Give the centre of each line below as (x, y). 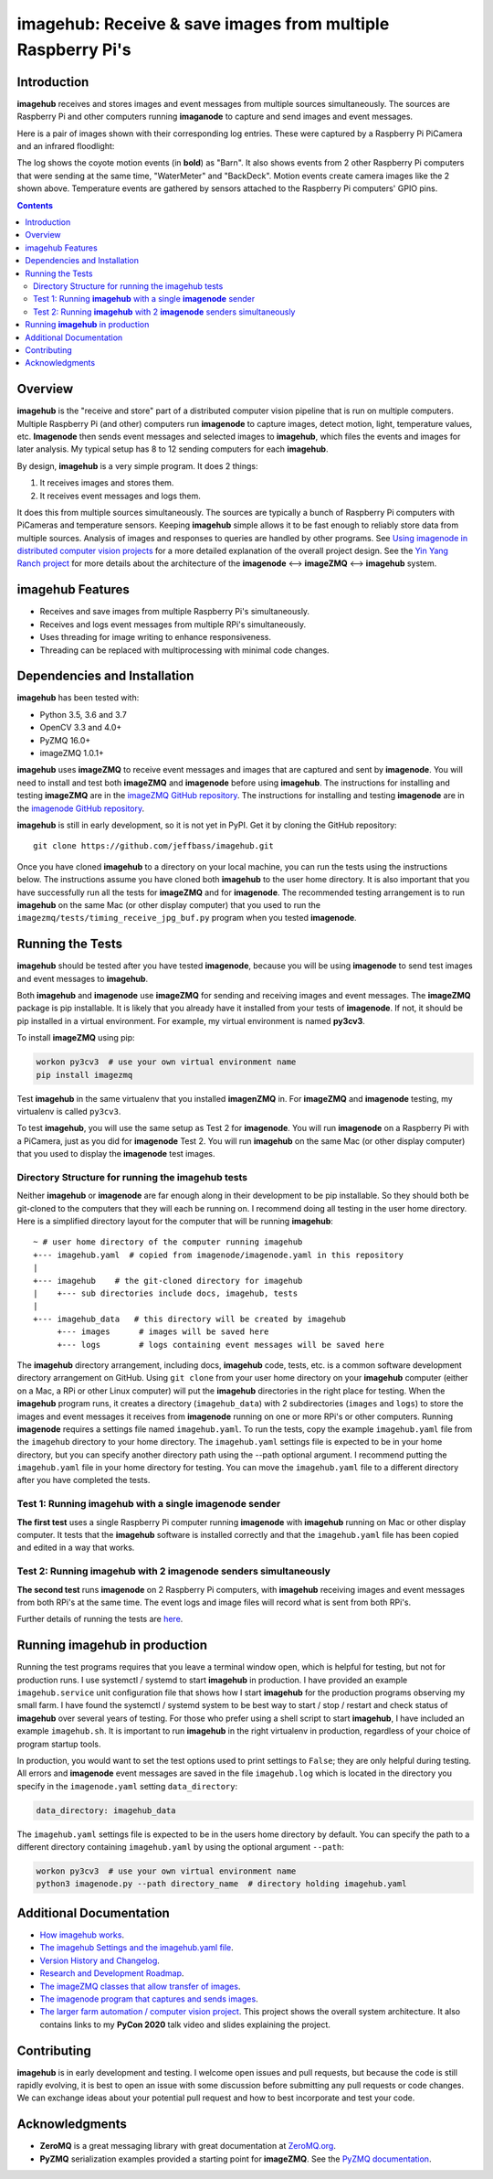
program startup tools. (59, 1744)
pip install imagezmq (84, 1075)
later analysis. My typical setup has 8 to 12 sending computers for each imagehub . (173, 449)
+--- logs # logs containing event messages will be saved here (221, 1345)
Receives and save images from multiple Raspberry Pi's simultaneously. (175, 612)
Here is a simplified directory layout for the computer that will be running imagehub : (175, 1222)
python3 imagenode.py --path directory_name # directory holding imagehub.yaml (221, 1884)
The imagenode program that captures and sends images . (149, 1999)
